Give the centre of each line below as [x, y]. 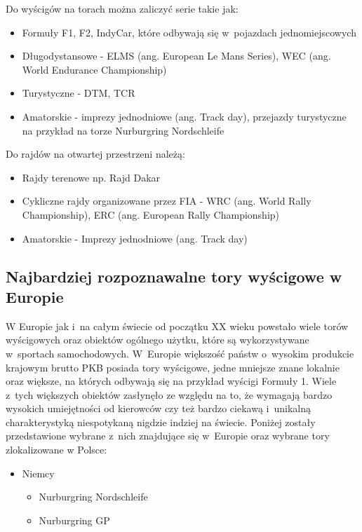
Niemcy [38, 473]
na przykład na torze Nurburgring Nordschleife [123, 130]
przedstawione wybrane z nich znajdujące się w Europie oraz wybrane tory [168, 436]
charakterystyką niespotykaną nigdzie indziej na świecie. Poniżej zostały [161, 422]
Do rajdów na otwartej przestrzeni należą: [95, 154]
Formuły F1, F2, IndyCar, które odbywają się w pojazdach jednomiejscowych [189, 32]
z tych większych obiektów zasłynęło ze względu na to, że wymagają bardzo [169, 394]
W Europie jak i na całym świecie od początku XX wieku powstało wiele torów [177, 326]
